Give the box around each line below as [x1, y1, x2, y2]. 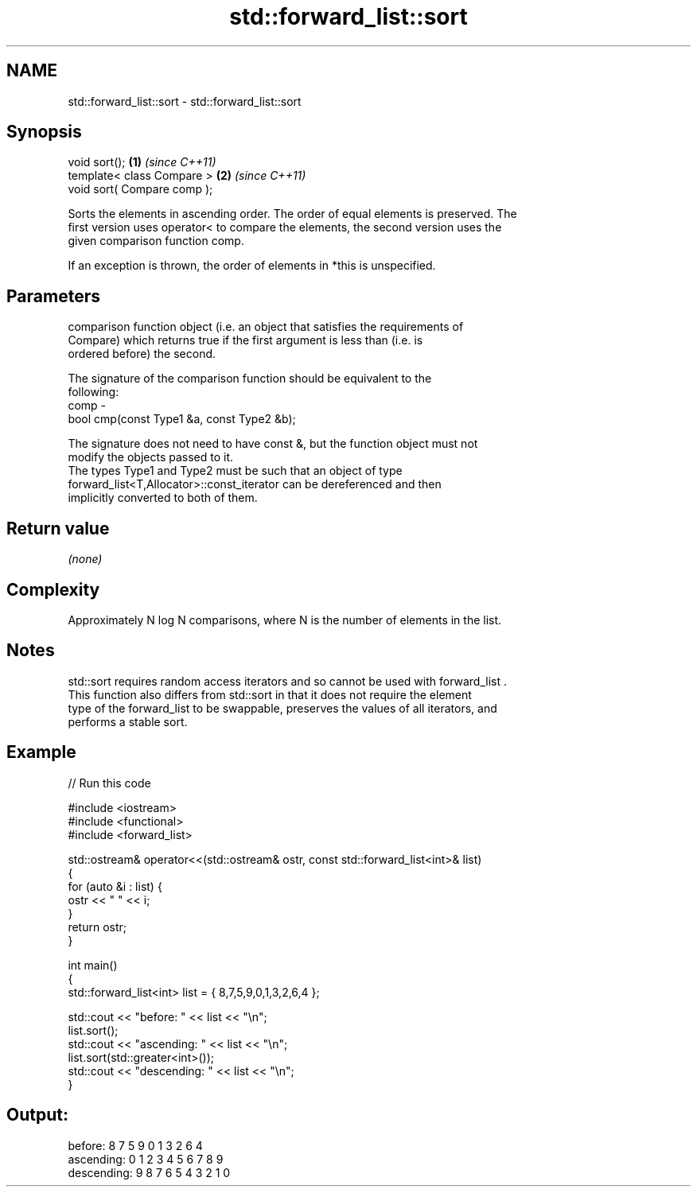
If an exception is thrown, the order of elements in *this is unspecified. [68, 258, 436, 273]
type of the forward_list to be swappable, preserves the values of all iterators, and [68, 701, 497, 715]
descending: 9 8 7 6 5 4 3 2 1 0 [68, 1165, 231, 1179]
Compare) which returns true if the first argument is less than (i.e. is [68, 333, 423, 348]
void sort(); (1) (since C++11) [68, 155, 216, 169]
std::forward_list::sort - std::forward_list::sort [68, 94, 302, 108]
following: [68, 385, 119, 399]
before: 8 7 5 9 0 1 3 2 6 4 [68, 1138, 203, 1152]
